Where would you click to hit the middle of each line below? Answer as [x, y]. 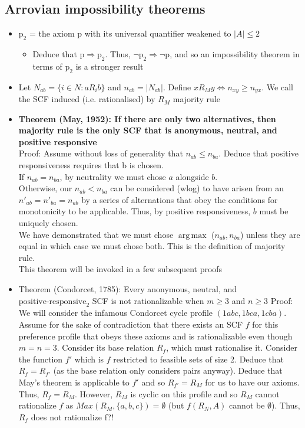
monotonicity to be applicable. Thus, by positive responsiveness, [135, 211]
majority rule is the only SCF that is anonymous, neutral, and [148, 130]
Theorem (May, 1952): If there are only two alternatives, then [147, 118]
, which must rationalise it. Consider [232, 347]
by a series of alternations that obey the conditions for [180, 199]
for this [265, 324]
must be [274, 211]
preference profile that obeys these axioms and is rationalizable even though [155, 336]
